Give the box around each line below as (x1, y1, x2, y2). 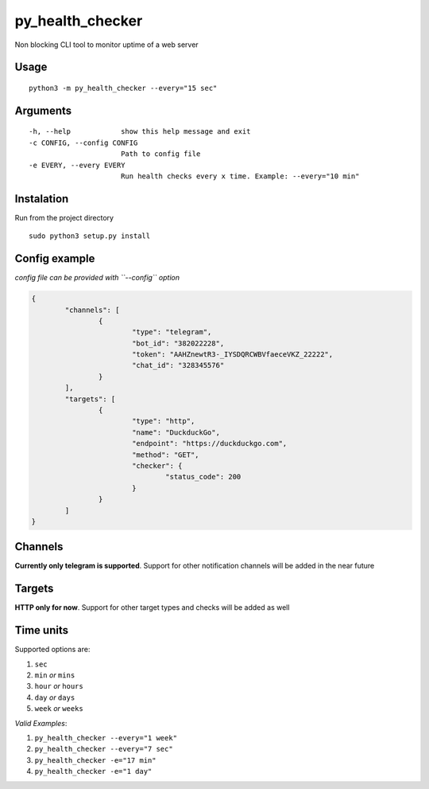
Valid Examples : (14, 718, 68, 728)
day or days (34, 693, 75, 702)
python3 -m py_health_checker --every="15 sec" (29, 84, 218, 92)
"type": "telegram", (131, 327, 212, 337)
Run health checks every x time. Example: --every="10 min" (120, 171, 360, 181)
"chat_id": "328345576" (131, 361, 225, 370)
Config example (14, 252, 95, 266)
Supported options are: (14, 645, 91, 654)
